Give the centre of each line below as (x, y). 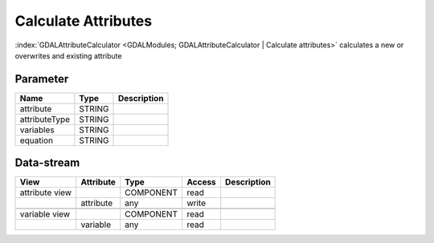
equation (37, 140)
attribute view (46, 192)
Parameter (42, 79)
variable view (45, 214)
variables (37, 130)
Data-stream (47, 163)
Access (201, 182)
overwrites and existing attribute (68, 55)
